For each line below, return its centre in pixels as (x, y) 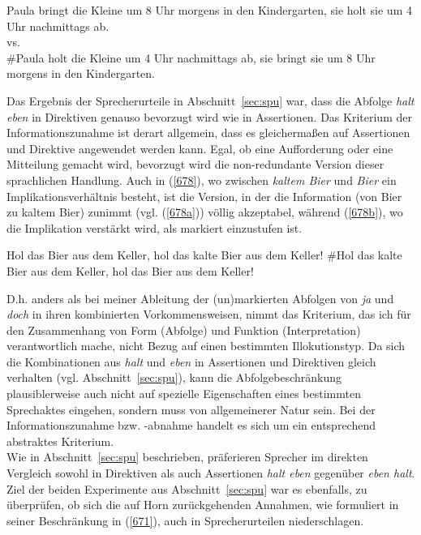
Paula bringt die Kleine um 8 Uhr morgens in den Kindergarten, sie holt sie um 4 (209, 10)
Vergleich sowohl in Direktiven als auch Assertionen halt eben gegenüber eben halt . (211, 473)
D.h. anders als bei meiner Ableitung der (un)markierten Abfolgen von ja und (200, 298)
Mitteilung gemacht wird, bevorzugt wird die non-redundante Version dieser (195, 164)
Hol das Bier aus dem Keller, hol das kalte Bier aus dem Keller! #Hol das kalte (204, 255)
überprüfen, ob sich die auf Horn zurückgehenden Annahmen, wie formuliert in (203, 505)
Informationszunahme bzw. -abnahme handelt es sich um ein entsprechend (191, 425)
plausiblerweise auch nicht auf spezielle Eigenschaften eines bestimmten (184, 394)
